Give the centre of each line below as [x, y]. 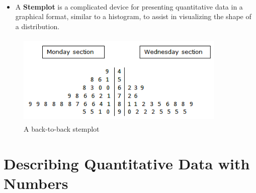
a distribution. [37, 26]
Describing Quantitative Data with [127, 164]
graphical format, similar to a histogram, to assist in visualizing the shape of [133, 16]
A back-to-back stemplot [62, 129]
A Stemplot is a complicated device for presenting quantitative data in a [129, 6]
